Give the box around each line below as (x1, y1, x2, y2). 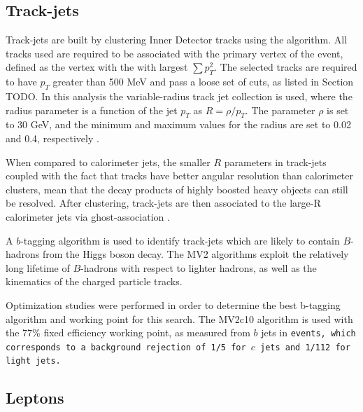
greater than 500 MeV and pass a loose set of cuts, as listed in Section (52, 74, 354, 89)
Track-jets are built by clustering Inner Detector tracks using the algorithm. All (6, 32, 348, 47)
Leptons (6, 387, 64, 408)
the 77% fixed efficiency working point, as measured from (6, 325, 250, 340)
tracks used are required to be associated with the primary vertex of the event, (6, 46, 343, 60)
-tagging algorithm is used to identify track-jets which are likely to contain (20, 233, 340, 247)
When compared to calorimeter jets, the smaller (6, 154, 211, 169)
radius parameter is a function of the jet (6, 102, 178, 117)
